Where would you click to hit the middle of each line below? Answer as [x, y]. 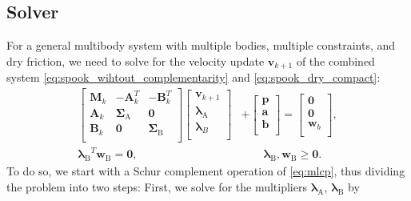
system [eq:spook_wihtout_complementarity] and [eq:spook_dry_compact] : [194, 77]
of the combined [335, 60]
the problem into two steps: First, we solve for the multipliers [157, 186]
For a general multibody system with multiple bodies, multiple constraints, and [201, 45]
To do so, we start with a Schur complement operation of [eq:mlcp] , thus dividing [206, 171]
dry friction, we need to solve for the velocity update [136, 60]
